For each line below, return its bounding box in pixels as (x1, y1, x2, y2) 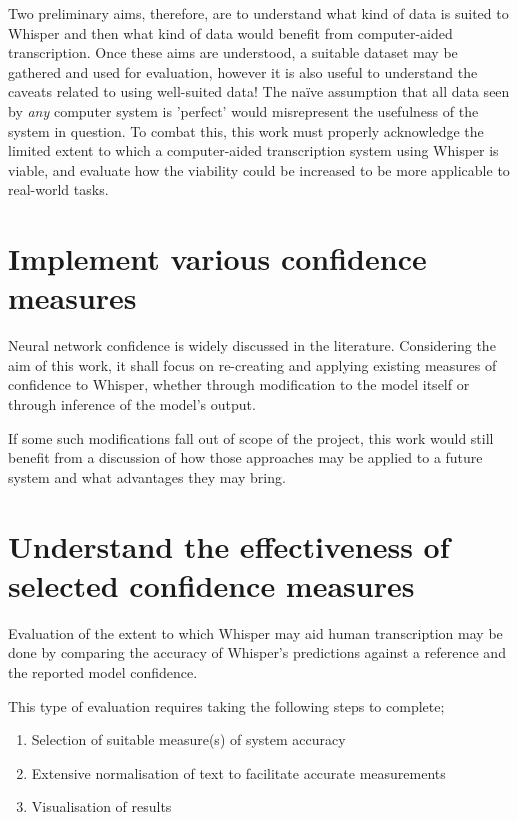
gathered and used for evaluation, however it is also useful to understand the (8, 61, 478, 82)
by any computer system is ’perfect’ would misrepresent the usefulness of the (8, 100, 479, 121)
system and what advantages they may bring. (8, 466, 286, 487)
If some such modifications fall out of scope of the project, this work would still (8, 427, 494, 448)
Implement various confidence (8, 238, 427, 279)
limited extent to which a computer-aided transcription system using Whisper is (8, 140, 499, 161)
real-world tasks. (8, 179, 109, 200)
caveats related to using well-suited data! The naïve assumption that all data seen (8, 81, 510, 102)
